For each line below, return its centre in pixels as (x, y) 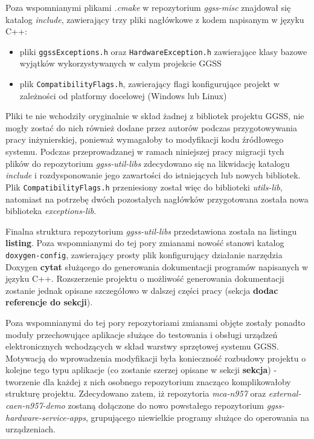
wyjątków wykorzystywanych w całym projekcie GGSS (120, 63)
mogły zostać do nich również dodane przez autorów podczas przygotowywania (151, 127)
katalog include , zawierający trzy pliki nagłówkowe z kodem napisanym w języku (155, 19)
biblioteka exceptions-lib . (51, 211)
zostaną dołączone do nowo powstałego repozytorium (166, 405)
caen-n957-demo (35, 405)
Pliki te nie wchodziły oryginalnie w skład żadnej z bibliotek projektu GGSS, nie (155, 116)
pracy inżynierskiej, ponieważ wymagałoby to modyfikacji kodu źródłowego (145, 139)
